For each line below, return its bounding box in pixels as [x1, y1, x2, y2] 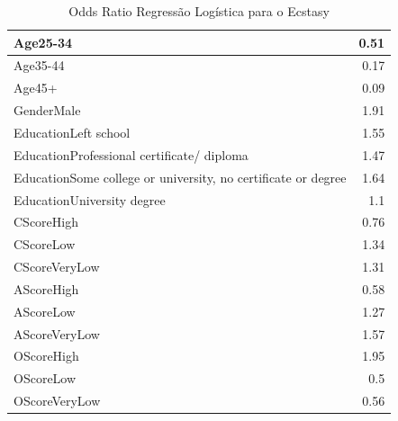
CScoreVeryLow [14, 257, 100, 276]
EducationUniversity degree [14, 190, 166, 209]
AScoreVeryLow [14, 324, 100, 343]
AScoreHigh [14, 279, 79, 298]
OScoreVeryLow [14, 391, 101, 410]
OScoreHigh [14, 346, 79, 365]
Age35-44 [14, 56, 65, 75]
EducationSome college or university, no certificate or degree [14, 167, 347, 186]
